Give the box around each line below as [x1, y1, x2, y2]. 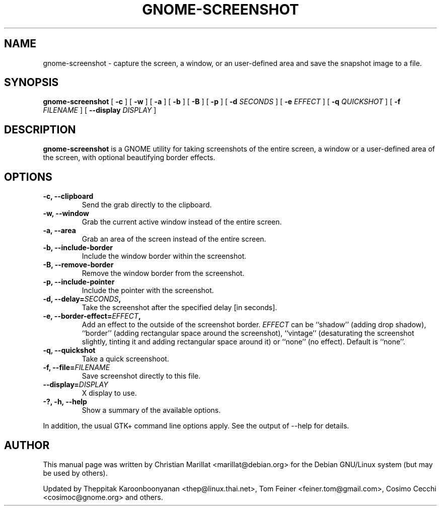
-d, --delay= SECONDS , [43, 295, 121, 304]
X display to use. [82, 389, 137, 398]
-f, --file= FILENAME [43, 363, 110, 372]
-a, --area [43, 226, 76, 235]
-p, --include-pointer [43, 277, 115, 286]
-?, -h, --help [43, 397, 87, 406]
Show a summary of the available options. [82, 406, 221, 415]
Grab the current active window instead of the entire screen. [82, 217, 282, 227]
